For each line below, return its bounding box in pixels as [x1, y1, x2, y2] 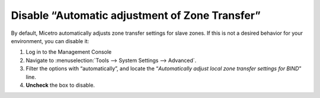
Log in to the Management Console [25, 48, 112, 55]
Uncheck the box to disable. [25, 81, 95, 89]
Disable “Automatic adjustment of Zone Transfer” [11, 9, 261, 22]
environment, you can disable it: [11, 37, 89, 44]
